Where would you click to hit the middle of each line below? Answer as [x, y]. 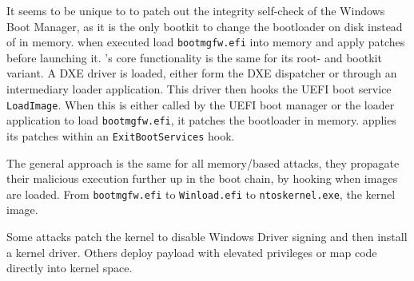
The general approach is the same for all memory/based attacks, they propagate [203, 162]
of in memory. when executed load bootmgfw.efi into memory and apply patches [206, 42]
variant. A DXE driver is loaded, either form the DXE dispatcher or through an [202, 73]
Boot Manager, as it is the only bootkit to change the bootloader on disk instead [205, 26]
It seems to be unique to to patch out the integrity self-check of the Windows [196, 10]
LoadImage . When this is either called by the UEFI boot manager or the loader [201, 104]
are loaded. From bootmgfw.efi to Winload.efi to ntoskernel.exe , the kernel [201, 194]
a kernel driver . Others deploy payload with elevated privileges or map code [192, 252]
